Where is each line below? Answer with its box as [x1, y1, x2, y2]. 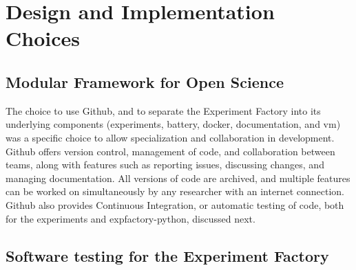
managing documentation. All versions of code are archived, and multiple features [6, 170, 350, 185]
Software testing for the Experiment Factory [6, 245, 329, 266]
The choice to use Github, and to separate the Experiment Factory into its [6, 103, 321, 117]
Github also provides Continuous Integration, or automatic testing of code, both [6, 197, 344, 212]
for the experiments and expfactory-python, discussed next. [6, 211, 255, 225]
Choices [6, 24, 80, 52]
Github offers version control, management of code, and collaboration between [6, 144, 335, 158]
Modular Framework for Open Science [6, 71, 284, 92]
